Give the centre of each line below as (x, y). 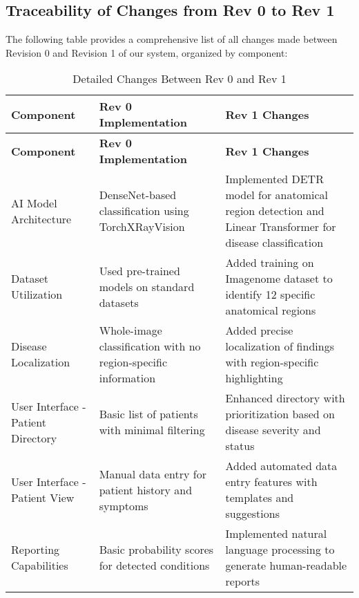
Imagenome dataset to (279, 279)
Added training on (270, 263)
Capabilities (40, 566)
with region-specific (272, 362)
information (127, 378)
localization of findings (280, 346)
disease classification (274, 243)
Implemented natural (276, 534)
